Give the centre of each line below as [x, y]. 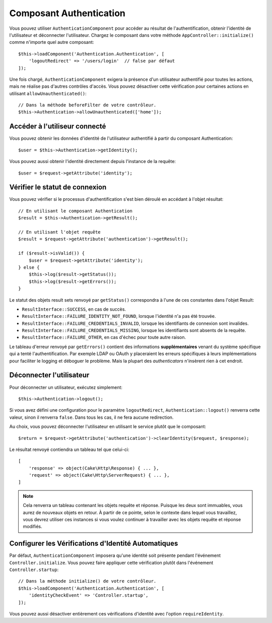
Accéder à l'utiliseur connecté [58, 126]
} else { [29, 267]
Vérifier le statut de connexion [58, 187]
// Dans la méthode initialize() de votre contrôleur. [87, 581]
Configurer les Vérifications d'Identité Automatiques [94, 544]
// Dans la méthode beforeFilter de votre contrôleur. [87, 105]
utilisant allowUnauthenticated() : [48, 93]
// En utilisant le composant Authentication [76, 211]
